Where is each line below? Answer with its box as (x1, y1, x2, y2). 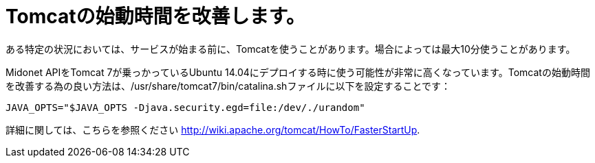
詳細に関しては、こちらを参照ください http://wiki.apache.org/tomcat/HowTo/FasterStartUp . (6, 123, 420, 136)
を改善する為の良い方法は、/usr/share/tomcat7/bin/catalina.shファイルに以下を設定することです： (6, 79, 451, 92)
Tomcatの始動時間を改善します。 (6, 5, 305, 28)
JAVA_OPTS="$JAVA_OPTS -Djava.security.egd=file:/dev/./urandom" (6, 101, 365, 113)
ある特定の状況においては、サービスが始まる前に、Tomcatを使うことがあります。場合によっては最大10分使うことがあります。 (6, 42, 576, 55)
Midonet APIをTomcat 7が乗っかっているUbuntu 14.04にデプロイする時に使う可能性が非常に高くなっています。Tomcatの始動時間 (6, 66, 590, 78)
